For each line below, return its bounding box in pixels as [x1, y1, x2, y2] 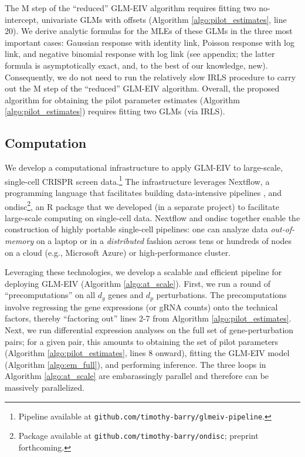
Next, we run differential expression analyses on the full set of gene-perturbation [5, 324, 294, 336]
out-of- [270, 223, 295, 235]
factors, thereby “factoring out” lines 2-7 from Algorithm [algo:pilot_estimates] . [5, 312, 292, 324]
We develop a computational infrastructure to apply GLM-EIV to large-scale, [5, 161, 283, 174]
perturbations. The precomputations [156, 289, 287, 301]
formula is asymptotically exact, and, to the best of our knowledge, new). [5, 59, 268, 71]
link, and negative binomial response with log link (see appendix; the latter [5, 48, 275, 60]
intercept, [5, 13, 39, 25]
